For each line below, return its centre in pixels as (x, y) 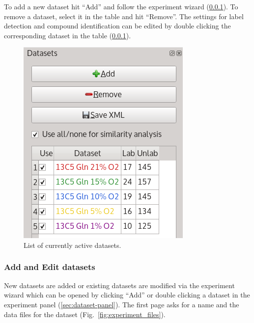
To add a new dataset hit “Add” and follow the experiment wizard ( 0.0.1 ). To (121, 6)
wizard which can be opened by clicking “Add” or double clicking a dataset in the (127, 295)
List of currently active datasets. (72, 245)
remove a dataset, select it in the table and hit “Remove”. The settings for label (124, 16)
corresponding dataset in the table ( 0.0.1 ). (68, 35)
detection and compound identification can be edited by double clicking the (117, 26)
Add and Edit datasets (50, 267)
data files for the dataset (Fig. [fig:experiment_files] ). (85, 314)
